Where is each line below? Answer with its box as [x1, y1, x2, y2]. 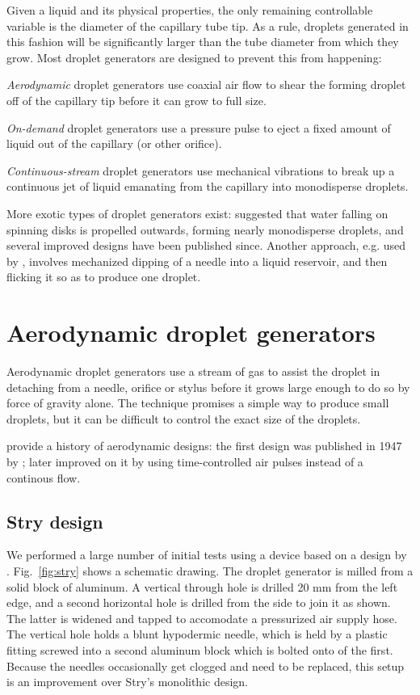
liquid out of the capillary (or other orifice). [6, 135, 222, 152]
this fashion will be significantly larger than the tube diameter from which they [6, 33, 399, 50]
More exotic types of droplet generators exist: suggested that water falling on [6, 204, 388, 221]
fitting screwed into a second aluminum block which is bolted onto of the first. [6, 641, 393, 658]
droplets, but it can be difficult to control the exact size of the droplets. [6, 410, 361, 427]
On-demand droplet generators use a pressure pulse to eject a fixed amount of [6, 119, 391, 136]
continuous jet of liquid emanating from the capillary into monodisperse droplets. [6, 178, 409, 195]
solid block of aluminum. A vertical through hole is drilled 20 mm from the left [6, 578, 398, 595]
